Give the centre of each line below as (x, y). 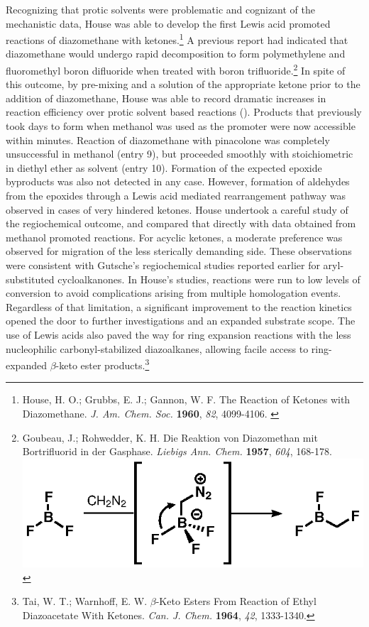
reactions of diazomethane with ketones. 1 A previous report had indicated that (177, 39)
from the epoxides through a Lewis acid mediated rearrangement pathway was (176, 196)
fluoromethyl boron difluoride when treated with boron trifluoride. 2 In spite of (176, 69)
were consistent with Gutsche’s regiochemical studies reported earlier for (163, 265)
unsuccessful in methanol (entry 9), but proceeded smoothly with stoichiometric (180, 154)
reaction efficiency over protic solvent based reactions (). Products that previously (184, 112)
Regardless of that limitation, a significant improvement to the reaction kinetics (179, 306)
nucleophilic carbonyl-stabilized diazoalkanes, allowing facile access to (157, 348)
